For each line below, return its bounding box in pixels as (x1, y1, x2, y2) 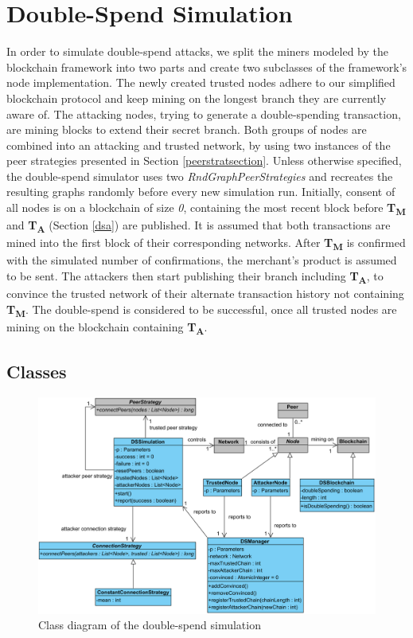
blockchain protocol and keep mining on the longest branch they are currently (6, 89, 387, 106)
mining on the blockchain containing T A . (6, 318, 208, 337)
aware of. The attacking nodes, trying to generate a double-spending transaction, (6, 105, 401, 122)
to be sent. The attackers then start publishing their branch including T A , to (6, 268, 384, 286)
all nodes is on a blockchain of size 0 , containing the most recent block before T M (6, 199, 406, 217)
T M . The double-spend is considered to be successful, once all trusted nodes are (6, 300, 397, 319)
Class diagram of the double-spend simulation (38, 616, 261, 633)
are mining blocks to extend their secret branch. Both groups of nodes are (6, 121, 367, 138)
